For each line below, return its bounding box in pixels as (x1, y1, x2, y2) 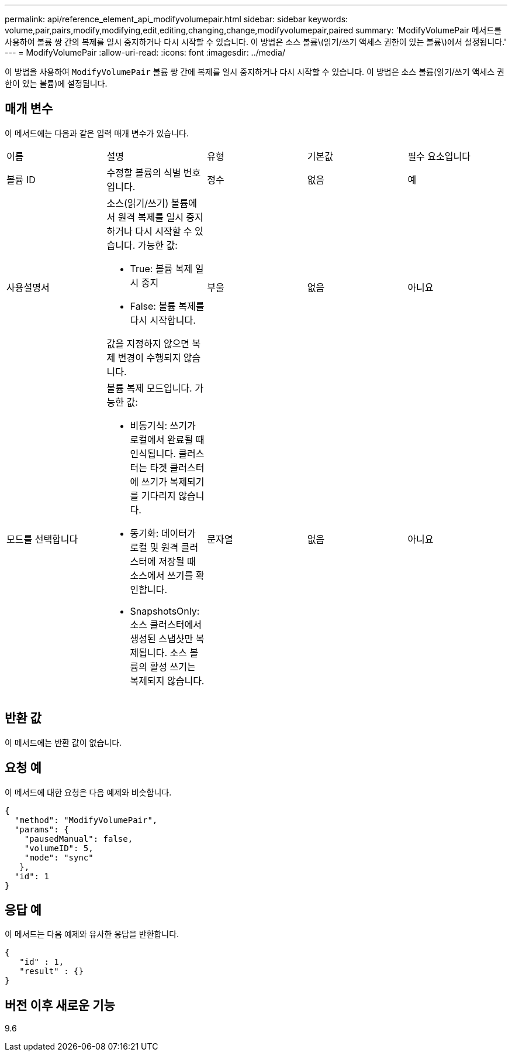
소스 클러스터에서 (130, 618, 202, 630)
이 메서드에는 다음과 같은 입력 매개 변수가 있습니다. (5, 128, 189, 138)
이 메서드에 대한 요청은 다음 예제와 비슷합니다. (5, 787, 172, 797)
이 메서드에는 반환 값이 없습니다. (5, 737, 122, 748)
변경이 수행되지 (117, 351, 181, 364)
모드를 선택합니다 (6, 533, 78, 545)
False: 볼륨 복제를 (130, 300, 205, 312)
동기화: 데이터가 (130, 527, 196, 539)
